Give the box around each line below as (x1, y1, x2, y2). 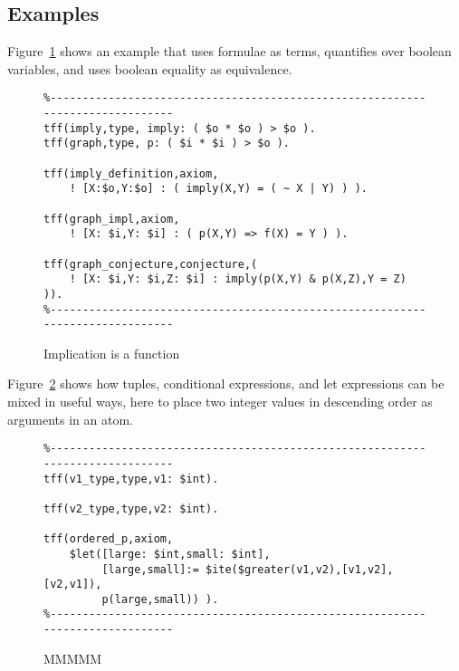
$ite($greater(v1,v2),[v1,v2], (205, 562, 394, 576)
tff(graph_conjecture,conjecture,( (43, 257, 258, 271)
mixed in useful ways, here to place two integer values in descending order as (7, 392, 433, 411)
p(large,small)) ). (101, 592, 219, 606)
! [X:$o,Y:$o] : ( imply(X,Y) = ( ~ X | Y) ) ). (69, 182, 368, 196)
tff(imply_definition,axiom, (43, 167, 219, 180)
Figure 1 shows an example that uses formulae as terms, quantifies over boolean (7, 42, 452, 61)
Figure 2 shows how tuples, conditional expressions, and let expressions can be (7, 374, 445, 393)
